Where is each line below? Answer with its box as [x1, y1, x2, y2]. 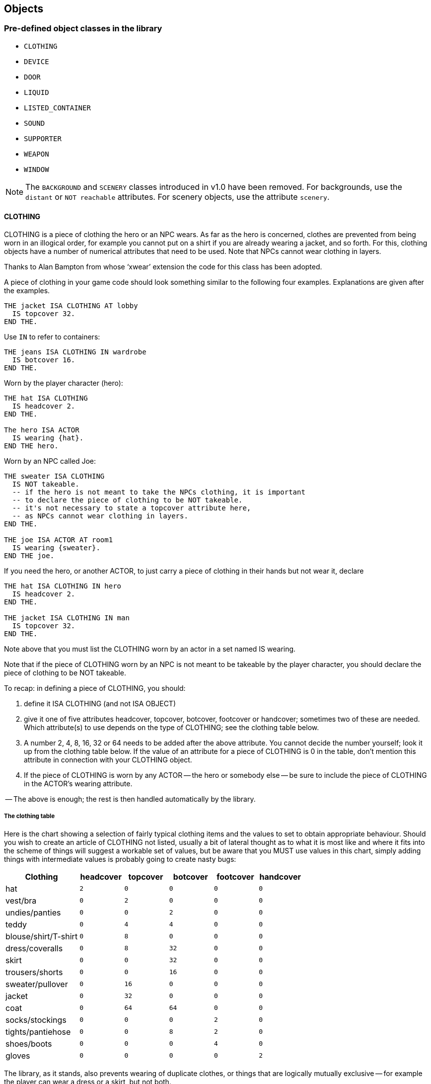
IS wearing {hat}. [12, 434, 84, 442]
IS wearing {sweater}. [12, 544, 100, 552]
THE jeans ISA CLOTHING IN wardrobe [4, 348, 146, 356]
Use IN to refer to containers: [4, 333, 100, 341]
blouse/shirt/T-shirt [5, 931, 78, 941]
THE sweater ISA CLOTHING [4, 472, 105, 481]
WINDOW [24, 165, 49, 173]
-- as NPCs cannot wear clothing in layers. [12, 512, 188, 520]
